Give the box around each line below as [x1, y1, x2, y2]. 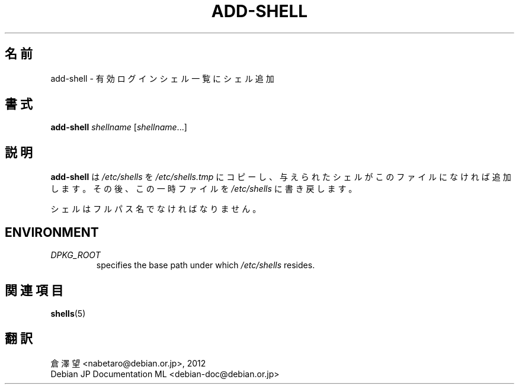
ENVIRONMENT [5, 224, 99, 240]
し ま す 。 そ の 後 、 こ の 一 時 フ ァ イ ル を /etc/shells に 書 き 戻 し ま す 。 [50, 184, 357, 194]
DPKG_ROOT [50, 250, 101, 261]
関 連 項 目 [5, 282, 63, 298]
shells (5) [50, 308, 86, 319]
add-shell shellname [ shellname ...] [50, 122, 187, 133]
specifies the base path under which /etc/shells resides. [96, 260, 315, 271]
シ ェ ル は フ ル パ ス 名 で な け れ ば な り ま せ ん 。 [50, 204, 261, 214]
